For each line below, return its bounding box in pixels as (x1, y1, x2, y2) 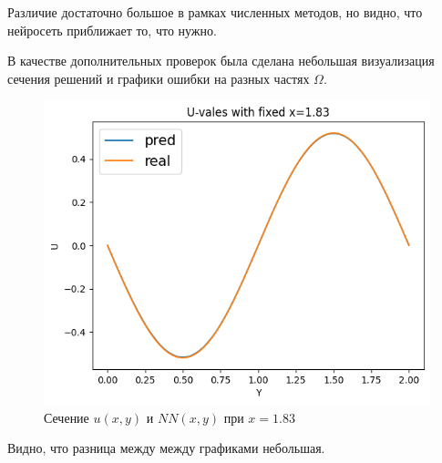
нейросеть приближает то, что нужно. (7, 20, 217, 39)
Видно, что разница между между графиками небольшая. (7, 438, 325, 458)
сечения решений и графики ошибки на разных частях (7, 68, 310, 87)
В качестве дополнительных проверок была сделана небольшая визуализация (7, 51, 435, 70)
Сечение (44, 407, 89, 427)
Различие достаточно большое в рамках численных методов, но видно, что (7, 3, 423, 21)
